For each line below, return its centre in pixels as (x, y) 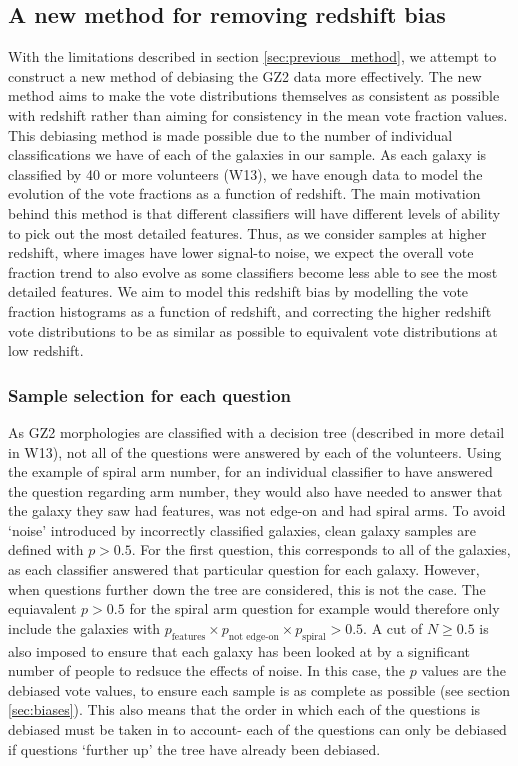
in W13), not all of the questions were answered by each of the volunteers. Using (255, 451)
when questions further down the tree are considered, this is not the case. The (247, 588)
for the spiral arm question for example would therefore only (314, 608)
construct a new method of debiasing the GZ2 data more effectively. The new (245, 75)
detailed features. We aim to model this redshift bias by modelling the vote (238, 291)
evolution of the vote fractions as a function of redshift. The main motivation (244, 193)
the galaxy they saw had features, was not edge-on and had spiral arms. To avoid (257, 510)
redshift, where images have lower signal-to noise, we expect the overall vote (241, 252)
